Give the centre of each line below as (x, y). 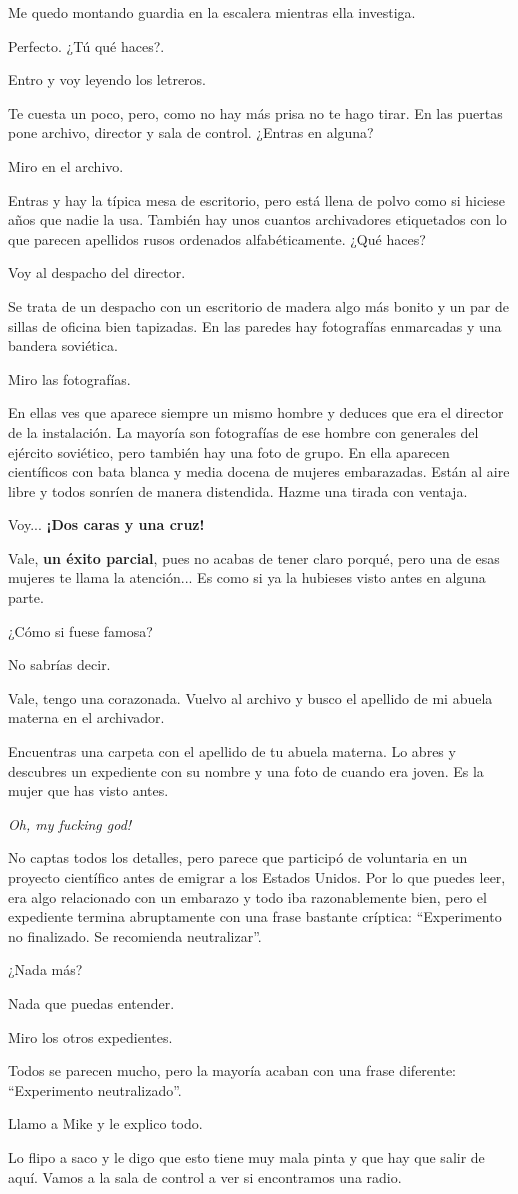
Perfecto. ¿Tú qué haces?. (86, 45)
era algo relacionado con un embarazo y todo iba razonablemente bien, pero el (247, 896)
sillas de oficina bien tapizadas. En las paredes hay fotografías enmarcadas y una (255, 325)
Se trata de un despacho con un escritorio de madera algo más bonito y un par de (258, 305)
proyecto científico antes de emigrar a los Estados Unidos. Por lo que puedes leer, (257, 877)
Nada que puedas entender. (91, 1002)
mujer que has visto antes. (88, 790)
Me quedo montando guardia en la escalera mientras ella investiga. (212, 12)
